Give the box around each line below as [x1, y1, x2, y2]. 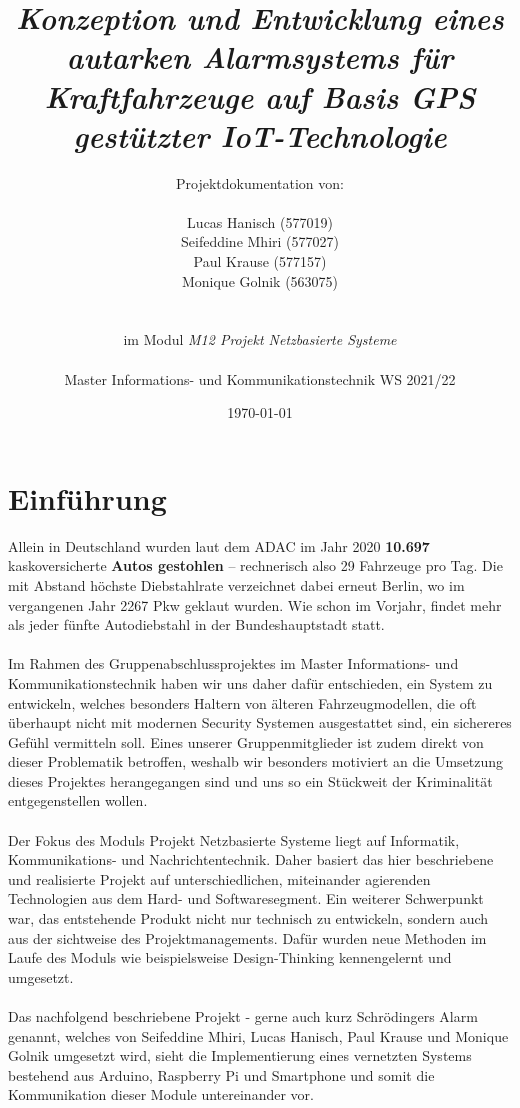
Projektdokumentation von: [176, 172, 344, 193]
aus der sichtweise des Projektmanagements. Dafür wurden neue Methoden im [8, 927, 487, 948]
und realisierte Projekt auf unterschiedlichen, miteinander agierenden [8, 868, 431, 889]
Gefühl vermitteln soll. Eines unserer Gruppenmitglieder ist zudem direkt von [8, 731, 484, 752]
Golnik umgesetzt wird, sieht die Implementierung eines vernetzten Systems [8, 1045, 472, 1066]
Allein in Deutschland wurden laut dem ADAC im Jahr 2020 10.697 [8, 535, 430, 556]
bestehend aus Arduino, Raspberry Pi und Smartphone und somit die [8, 1064, 435, 1085]
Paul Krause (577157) [193, 251, 327, 272]
